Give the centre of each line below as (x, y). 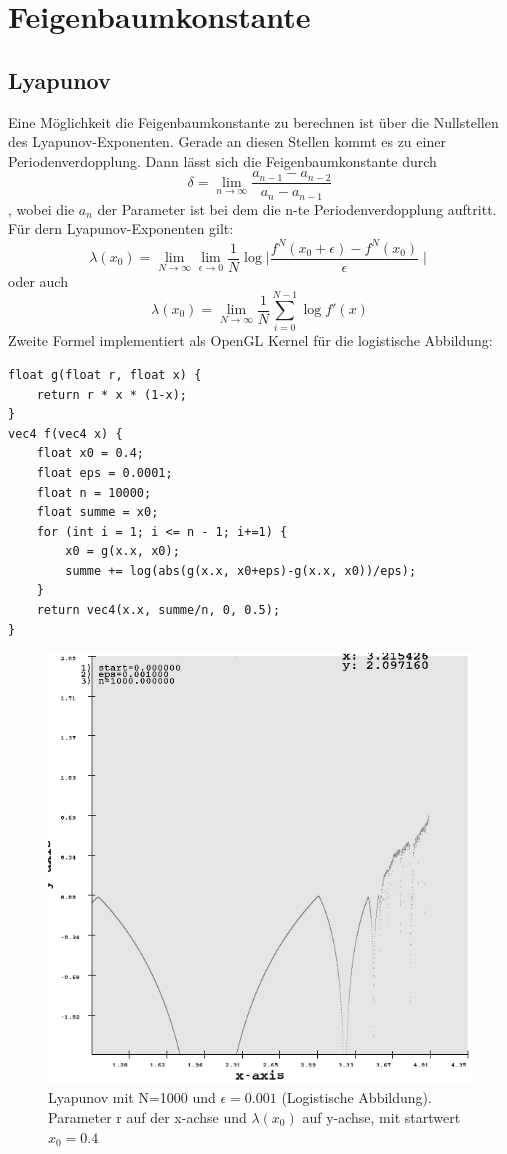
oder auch (38, 280)
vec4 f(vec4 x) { (65, 433)
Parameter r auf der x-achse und (147, 1116)
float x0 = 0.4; (90, 453)
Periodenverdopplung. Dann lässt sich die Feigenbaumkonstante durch (222, 160)
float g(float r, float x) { (105, 374)
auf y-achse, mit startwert (381, 1116)
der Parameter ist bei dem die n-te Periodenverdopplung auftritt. (297, 208)
